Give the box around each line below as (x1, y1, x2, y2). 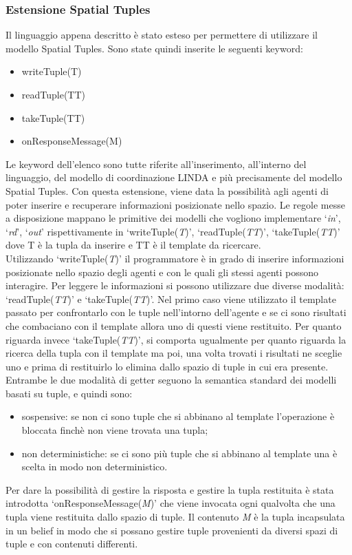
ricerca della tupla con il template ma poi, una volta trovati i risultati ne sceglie (5, 346, 342, 360)
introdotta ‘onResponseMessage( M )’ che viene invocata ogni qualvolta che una (5, 496, 335, 510)
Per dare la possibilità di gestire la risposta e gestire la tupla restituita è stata (5, 482, 334, 496)
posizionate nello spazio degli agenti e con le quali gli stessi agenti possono (5, 264, 319, 279)
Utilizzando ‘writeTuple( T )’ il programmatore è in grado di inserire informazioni (5, 251, 344, 265)
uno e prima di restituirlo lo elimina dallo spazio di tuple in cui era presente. (5, 359, 329, 373)
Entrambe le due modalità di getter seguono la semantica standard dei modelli (5, 373, 337, 387)
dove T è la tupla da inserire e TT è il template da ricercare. (5, 238, 261, 252)
